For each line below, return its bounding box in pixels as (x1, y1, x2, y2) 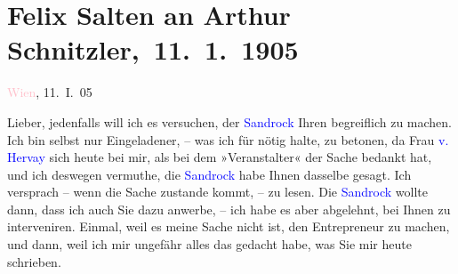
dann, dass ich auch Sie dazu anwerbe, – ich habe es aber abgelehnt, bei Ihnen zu (7, 199, 451, 218)
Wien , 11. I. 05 (7, 83, 92, 101)
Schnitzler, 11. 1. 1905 (7, 31, 299, 68)
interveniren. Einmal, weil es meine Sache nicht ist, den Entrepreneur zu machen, (7, 217, 450, 236)
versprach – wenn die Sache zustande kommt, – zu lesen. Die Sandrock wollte (7, 182, 428, 201)
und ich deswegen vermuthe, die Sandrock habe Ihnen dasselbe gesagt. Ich (7, 165, 412, 183)
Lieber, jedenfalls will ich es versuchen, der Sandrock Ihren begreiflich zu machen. (7, 112, 453, 131)
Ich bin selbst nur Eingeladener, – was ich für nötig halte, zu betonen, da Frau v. (7, 130, 449, 149)
